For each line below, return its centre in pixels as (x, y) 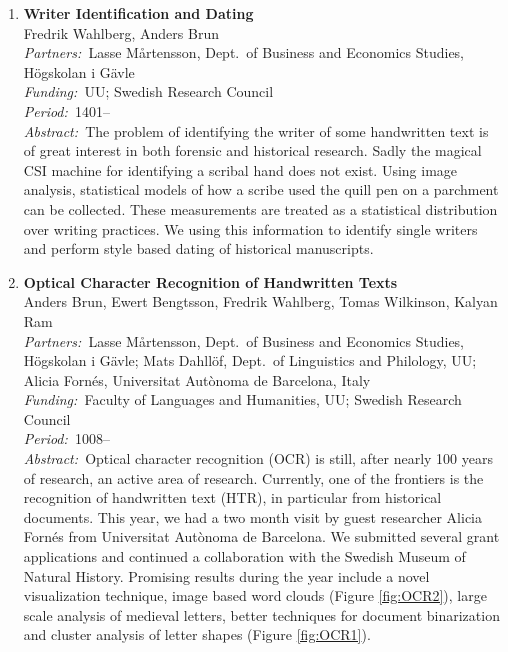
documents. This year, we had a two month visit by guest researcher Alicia (253, 516)
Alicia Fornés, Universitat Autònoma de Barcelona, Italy (197, 379)
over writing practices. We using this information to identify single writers (250, 228)
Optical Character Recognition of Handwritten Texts (210, 281)
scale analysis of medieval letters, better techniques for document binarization (261, 614)
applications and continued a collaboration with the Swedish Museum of (244, 556)
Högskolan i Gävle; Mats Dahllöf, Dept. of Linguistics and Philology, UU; (250, 360)
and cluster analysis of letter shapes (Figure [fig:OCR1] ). (197, 634)
